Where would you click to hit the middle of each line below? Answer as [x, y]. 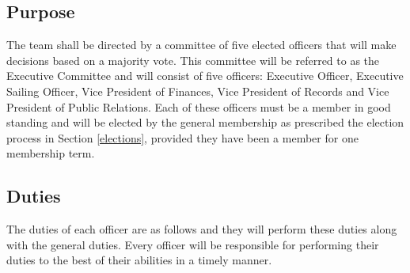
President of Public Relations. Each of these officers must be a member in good [199, 106]
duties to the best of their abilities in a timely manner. [139, 260]
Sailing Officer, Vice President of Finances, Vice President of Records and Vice [198, 91]
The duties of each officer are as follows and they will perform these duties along [202, 229]
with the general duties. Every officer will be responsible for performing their [193, 244]
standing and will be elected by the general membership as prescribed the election [205, 122]
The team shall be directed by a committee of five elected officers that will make [201, 45]
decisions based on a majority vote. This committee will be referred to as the [193, 60]
